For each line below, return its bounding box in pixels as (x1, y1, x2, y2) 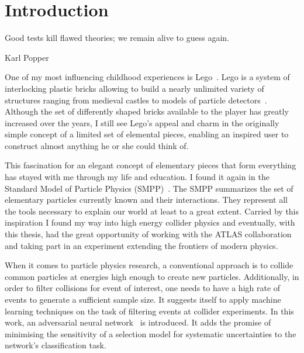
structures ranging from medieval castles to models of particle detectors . (5, 94, 267, 106)
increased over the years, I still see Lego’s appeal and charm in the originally (5, 116, 279, 129)
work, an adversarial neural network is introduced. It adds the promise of (5, 316, 271, 328)
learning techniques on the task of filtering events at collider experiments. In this (5, 304, 294, 317)
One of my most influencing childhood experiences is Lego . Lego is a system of (5, 71, 290, 83)
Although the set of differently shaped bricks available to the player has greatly (5, 105, 289, 117)
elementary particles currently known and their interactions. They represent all (5, 193, 288, 206)
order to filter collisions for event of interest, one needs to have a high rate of (5, 282, 281, 294)
